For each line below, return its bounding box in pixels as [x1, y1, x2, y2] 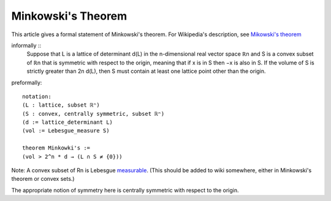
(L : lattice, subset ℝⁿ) [22, 102, 101, 108]
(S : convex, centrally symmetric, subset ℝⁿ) [22, 110, 165, 117]
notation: [22, 93, 51, 100]
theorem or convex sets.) [11, 175, 75, 183]
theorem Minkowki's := [22, 145, 91, 151]
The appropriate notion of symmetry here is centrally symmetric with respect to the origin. [11, 186, 239, 194]
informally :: [11, 42, 42, 49]
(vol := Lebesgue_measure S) [22, 127, 110, 134]
